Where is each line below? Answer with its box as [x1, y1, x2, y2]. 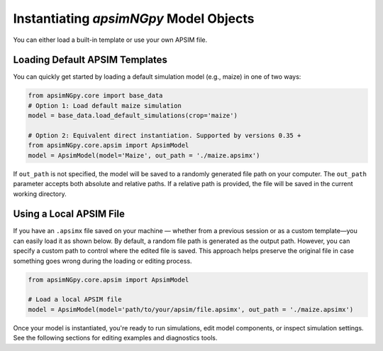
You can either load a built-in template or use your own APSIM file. [13, 36, 208, 44]
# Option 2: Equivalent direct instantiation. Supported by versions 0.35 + [28, 131, 301, 139]
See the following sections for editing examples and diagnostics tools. [13, 334, 218, 342]
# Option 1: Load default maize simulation [28, 102, 182, 109]
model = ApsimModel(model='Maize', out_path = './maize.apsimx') [28, 151, 260, 159]
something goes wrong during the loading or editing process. [13, 256, 192, 265]
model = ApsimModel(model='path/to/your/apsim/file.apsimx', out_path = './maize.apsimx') [28, 306, 354, 313]
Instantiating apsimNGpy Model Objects [13, 11, 255, 26]
